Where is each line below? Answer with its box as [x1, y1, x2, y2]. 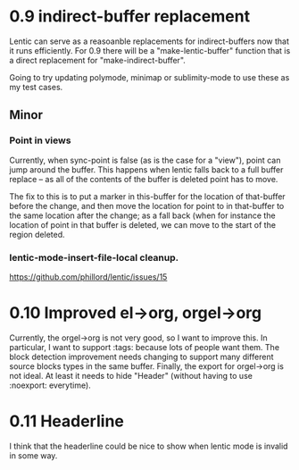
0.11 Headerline [9, 411, 125, 432]
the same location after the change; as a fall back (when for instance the [9, 210, 276, 221]
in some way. [9, 449, 58, 461]
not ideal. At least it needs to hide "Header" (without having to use [9, 370, 253, 381]
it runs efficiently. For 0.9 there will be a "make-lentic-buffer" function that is [9, 45, 291, 55]
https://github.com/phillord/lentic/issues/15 [9, 271, 168, 282]
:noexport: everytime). [9, 380, 91, 390]
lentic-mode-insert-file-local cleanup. [9, 251, 179, 264]
